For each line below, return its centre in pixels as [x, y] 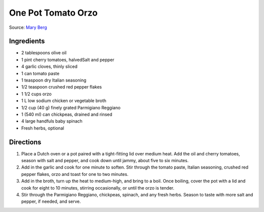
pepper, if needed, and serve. [51, 201]
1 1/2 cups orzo [36, 94]
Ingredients [27, 41]
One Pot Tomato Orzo [53, 13]
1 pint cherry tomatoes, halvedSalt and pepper [68, 60]
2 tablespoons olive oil [44, 53]
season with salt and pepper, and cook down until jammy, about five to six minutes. [105, 161]
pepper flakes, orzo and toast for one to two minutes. [75, 174]
